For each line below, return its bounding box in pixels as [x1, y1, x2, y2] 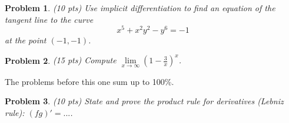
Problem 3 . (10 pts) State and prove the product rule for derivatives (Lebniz [5, 95, 284, 107]
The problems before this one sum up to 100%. [5, 75, 174, 87]
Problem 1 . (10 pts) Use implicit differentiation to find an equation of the [5, 2, 275, 13]
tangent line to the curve [5, 13, 94, 25]
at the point [5, 34, 46, 46]
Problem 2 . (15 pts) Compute [5, 54, 117, 66]
